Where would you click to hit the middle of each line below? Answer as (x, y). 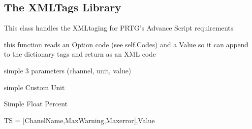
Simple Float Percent (36, 104)
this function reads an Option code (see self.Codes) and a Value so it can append (126, 44)
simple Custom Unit (34, 87)
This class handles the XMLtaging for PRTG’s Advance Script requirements (119, 28)
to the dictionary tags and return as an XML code (80, 54)
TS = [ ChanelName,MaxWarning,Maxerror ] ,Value (79, 120)
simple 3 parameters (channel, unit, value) (68, 70)
